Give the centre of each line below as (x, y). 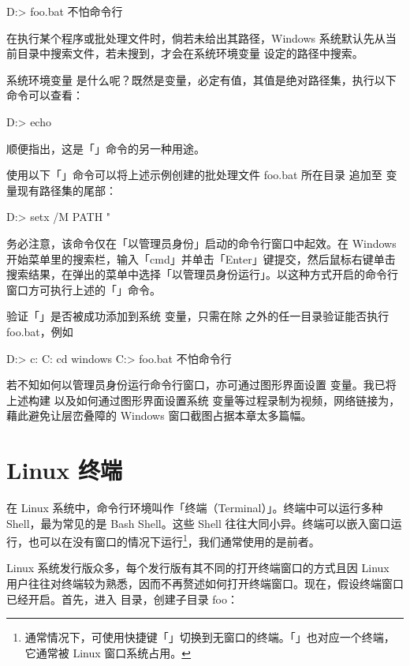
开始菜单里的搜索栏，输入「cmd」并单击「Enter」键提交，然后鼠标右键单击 (201, 258)
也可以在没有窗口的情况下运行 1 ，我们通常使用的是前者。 (174, 540)
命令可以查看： (45, 95)
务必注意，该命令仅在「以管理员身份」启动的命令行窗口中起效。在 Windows (201, 243)
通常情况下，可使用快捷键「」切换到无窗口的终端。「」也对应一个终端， (210, 637)
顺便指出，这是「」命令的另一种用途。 (106, 148)
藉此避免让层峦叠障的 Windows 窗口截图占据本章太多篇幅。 (159, 415)
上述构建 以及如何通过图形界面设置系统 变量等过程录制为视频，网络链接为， (203, 400)
